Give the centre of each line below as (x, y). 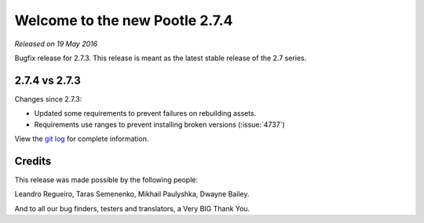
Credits (33, 161)
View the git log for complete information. (82, 139)
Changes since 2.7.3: (48, 99)
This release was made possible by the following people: (106, 179)
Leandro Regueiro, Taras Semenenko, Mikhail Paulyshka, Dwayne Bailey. (132, 194)
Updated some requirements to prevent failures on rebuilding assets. (145, 113)
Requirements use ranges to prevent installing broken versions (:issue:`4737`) (160, 124)
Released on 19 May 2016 (56, 44)
